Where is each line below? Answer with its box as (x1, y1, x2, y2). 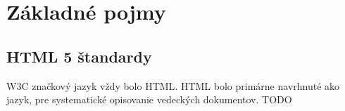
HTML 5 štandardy (6, 45, 152, 67)
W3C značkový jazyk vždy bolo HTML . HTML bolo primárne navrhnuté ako (6, 78, 340, 93)
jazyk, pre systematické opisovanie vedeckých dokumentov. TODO (6, 92, 292, 107)
